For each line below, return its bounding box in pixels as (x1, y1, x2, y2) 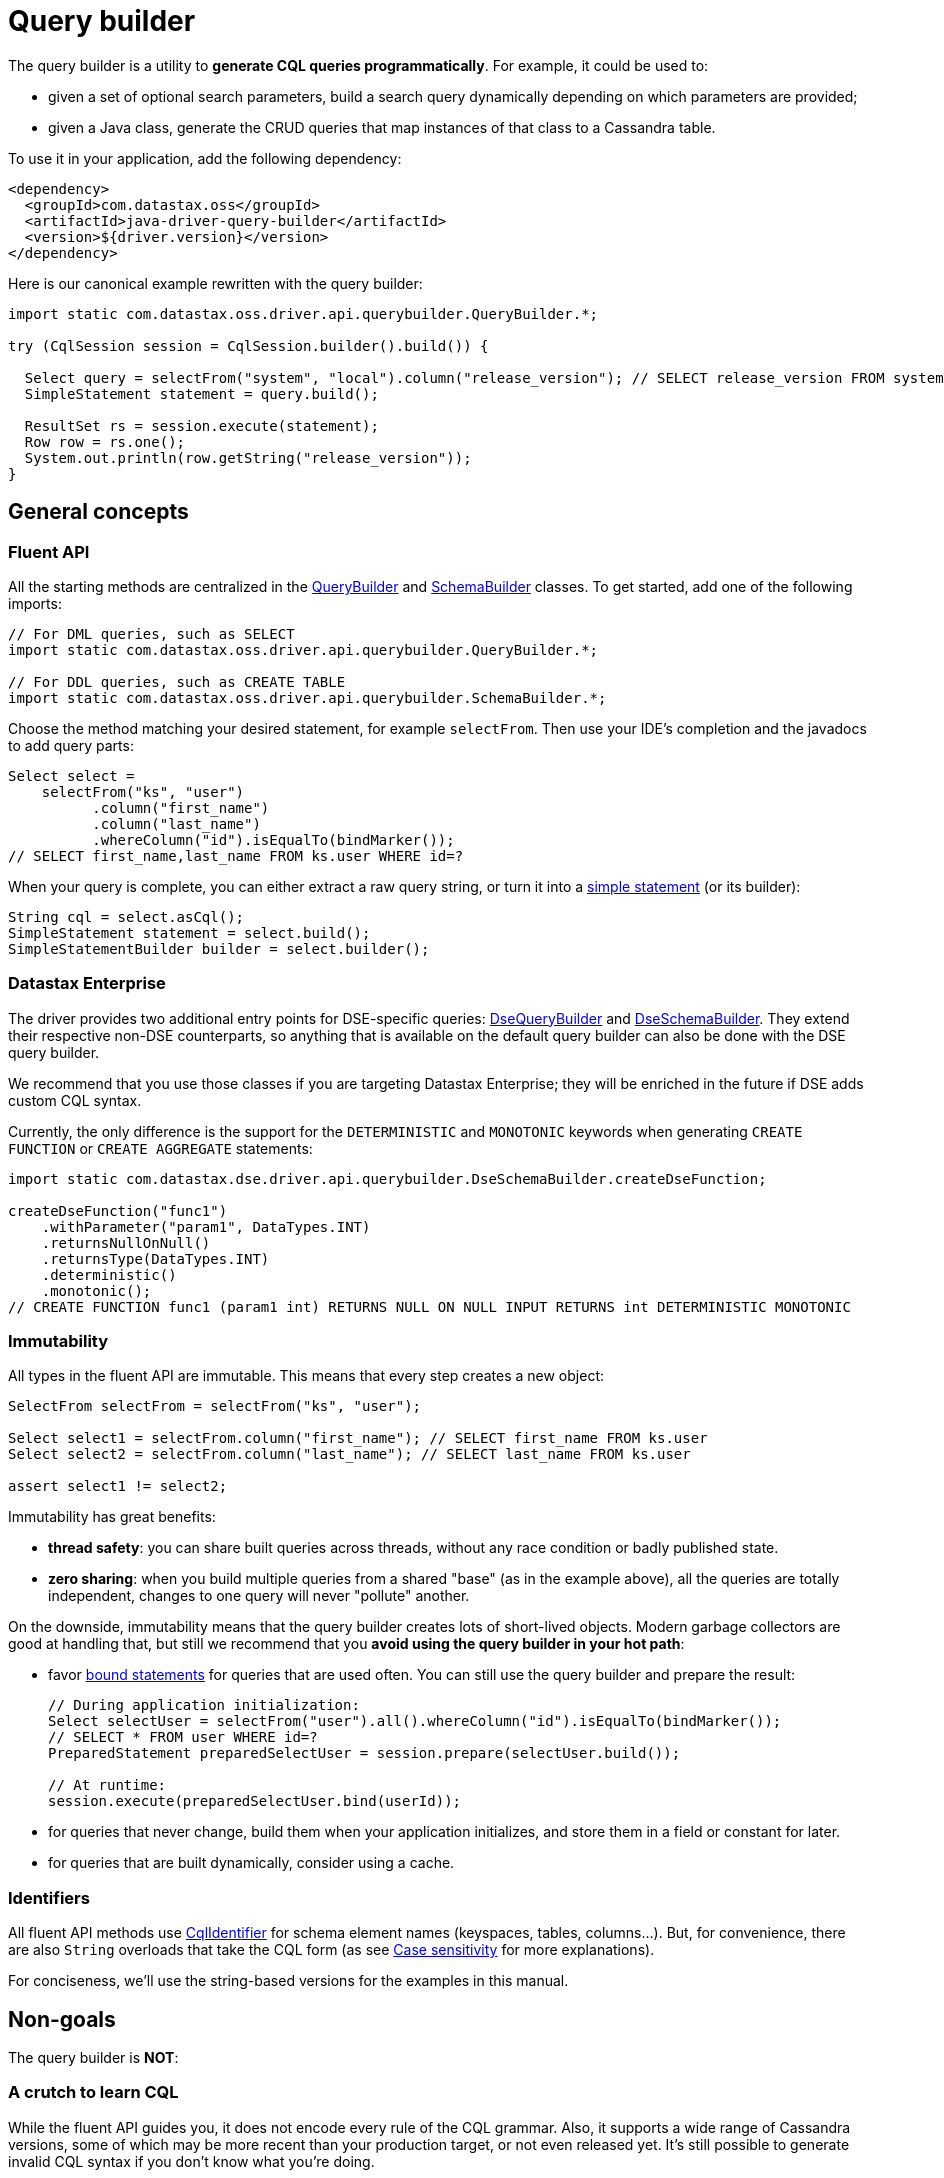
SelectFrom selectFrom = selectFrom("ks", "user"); (8, 1398, 422, 1415)
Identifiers (8, 1887, 90, 1908)
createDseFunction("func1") (8, 1202, 228, 1219)
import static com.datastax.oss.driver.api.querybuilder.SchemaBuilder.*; (8, 689, 607, 706)
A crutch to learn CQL (8, 2082, 179, 2103)
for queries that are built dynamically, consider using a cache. (48, 1854, 455, 1872)
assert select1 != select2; (8, 1478, 228, 1495)
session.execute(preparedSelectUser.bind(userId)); (48, 1793, 462, 1810)
